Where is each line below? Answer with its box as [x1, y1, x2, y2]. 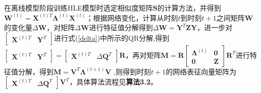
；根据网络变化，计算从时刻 [86, 12, 178, 23]
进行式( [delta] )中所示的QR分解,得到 [54, 32, 170, 43]
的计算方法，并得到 [157, 3, 221, 13]
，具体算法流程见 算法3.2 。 [69, 76, 158, 87]
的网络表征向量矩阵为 [166, 66, 237, 76]
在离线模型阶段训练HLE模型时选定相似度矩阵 [4, 3, 153, 13]
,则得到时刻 [114, 66, 151, 76]
